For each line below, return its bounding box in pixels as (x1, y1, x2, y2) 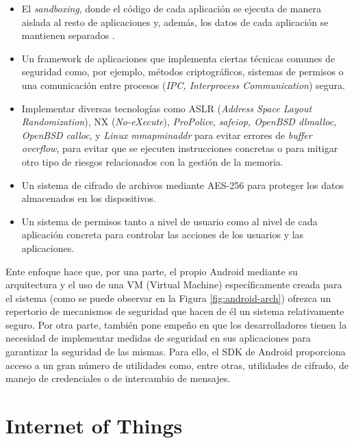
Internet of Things (5, 412, 183, 440)
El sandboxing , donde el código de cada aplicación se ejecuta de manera (21, 1, 321, 15)
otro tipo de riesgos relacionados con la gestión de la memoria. (21, 154, 283, 168)
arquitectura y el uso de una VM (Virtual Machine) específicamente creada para (5, 277, 342, 292)
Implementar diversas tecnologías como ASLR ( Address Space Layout (21, 101, 312, 115)
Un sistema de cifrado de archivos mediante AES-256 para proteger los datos (21, 177, 344, 192)
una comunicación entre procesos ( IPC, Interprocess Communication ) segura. (21, 77, 345, 92)
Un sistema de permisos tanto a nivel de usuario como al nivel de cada (21, 214, 318, 228)
